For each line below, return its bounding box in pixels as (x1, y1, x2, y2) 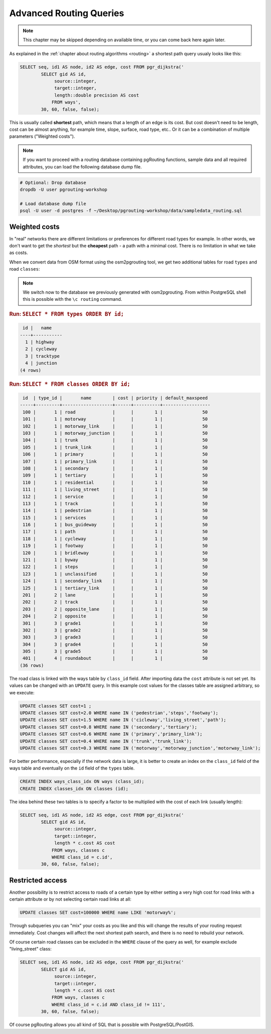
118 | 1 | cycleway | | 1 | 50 (23, 536, 208, 542)
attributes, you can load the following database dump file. (23, 163, 142, 169)
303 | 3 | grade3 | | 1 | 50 (23, 634, 208, 640)
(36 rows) (20, 662, 44, 668)
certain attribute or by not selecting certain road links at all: (9, 896, 131, 902)
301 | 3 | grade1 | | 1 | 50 (23, 620, 208, 626)
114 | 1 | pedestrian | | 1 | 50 (23, 508, 208, 513)
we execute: (9, 690, 35, 696)
